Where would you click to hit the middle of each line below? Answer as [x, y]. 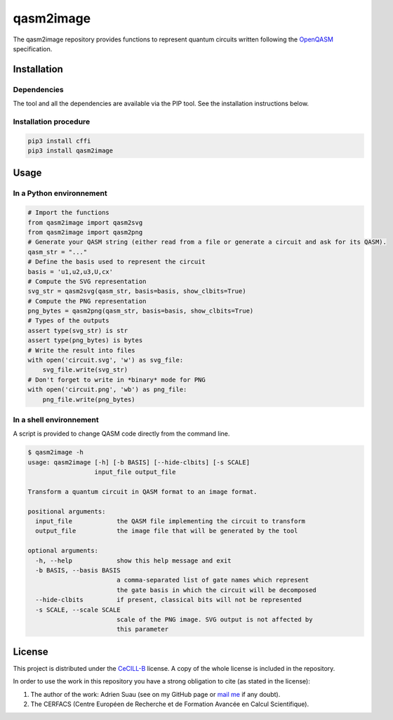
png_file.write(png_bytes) [89, 399]
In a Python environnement [60, 193]
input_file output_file [135, 472]
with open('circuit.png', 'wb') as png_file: [107, 390]
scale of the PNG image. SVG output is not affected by [214, 619]
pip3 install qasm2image [71, 151]
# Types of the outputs [69, 321]
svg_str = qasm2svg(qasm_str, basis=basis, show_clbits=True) [137, 291]
